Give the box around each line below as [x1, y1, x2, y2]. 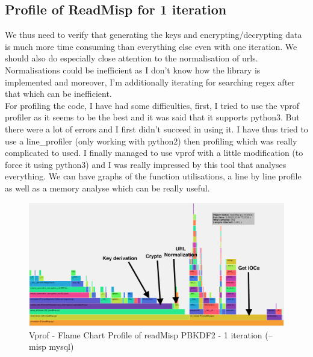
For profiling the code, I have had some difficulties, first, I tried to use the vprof [5, 99, 300, 111]
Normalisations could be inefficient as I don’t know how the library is [5, 63, 261, 76]
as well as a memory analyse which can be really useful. [5, 181, 210, 194]
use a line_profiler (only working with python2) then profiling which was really [5, 134, 297, 147]
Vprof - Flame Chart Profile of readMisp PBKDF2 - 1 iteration [29, 328, 262, 341]
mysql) [49, 340, 74, 353]
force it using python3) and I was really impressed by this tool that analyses [5, 158, 287, 170]
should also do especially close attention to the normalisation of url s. [5, 52, 258, 64]
